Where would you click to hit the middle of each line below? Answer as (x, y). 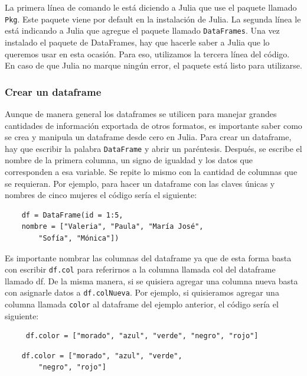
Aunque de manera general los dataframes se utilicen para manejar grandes (141, 113)
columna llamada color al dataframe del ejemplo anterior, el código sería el (142, 304)
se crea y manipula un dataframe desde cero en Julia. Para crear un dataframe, (148, 137)
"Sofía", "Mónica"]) (79, 238)
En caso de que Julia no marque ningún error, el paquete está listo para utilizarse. (153, 65)
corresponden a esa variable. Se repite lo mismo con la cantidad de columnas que (151, 171)
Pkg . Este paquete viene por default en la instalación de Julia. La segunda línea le (153, 19)
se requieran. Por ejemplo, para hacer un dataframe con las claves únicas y (140, 183)
